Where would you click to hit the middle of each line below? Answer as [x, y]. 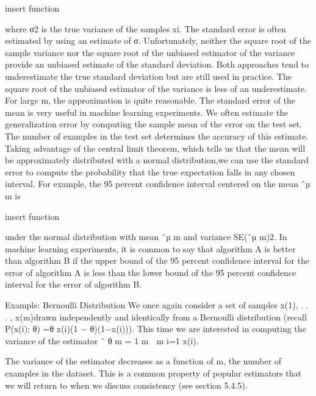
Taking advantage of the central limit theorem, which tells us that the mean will [155, 148]
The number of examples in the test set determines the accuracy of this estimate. [157, 136]
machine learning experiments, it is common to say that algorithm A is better [150, 248]
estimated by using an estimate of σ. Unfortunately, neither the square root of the [158, 41]
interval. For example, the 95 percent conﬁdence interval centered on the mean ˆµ [158, 184]
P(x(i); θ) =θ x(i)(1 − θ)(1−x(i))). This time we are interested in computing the [156, 329]
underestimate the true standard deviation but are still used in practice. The [148, 76]
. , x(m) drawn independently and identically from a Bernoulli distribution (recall [156, 316]
